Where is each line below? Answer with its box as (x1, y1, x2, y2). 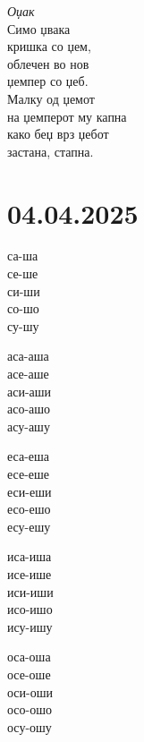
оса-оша (7, 647, 51, 666)
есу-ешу (7, 516, 51, 535)
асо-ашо (7, 399, 51, 418)
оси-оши (7, 682, 53, 701)
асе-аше (7, 364, 49, 383)
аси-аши (7, 381, 52, 400)
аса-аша (7, 346, 49, 365)
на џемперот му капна (7, 107, 127, 125)
